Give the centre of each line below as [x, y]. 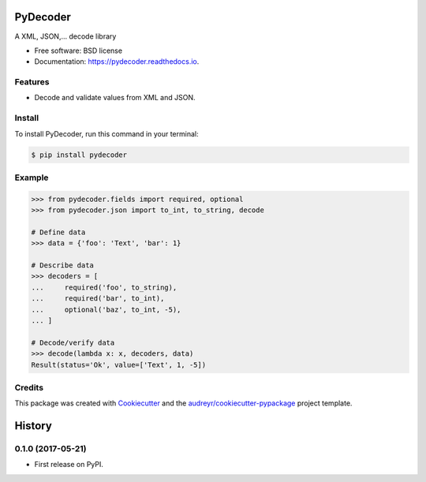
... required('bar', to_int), [98, 299]
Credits [29, 387]
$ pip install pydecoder [79, 155]
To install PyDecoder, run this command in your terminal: [106, 133]
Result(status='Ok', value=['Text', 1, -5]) [119, 364]
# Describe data [63, 265]
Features [32, 82]
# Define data [58, 232]
